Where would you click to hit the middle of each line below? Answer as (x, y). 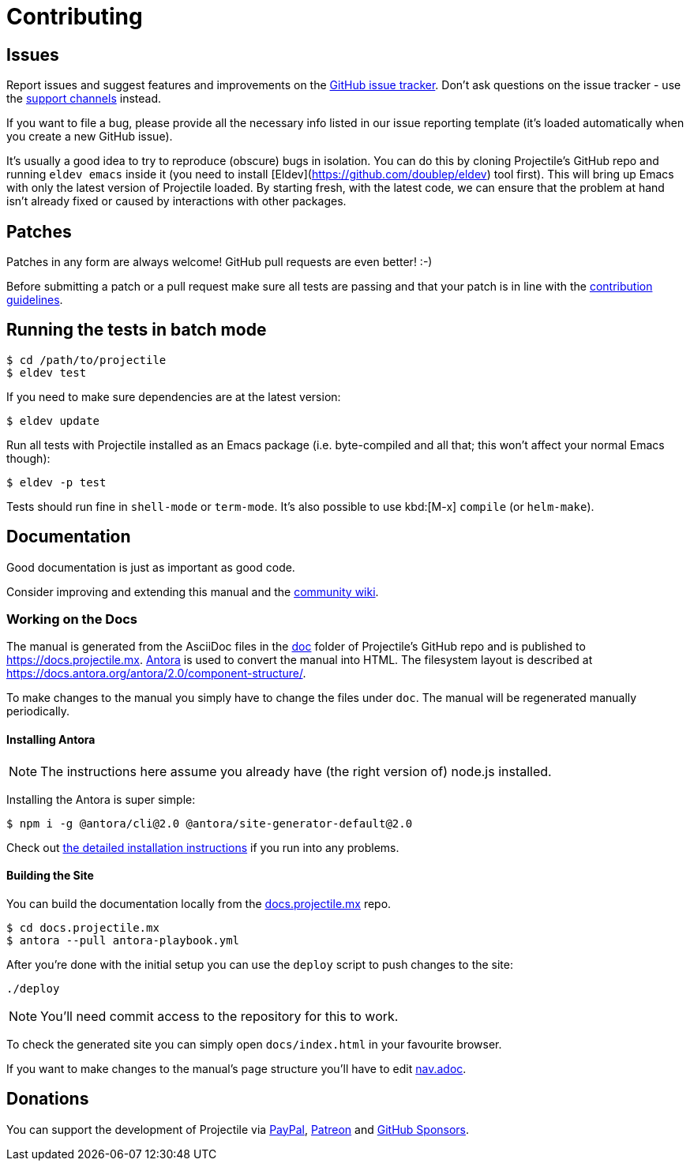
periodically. (38, 711)
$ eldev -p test (56, 482)
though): (28, 458)
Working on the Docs (72, 619)
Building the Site (50, 876)
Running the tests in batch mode (137, 330)
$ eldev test (47, 372)
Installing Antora (51, 740)
